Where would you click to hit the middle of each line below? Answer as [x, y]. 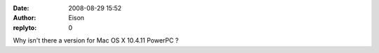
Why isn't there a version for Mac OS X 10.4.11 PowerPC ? [96, 40]
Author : [25, 18]
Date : [21, 8]
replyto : [25, 27]
